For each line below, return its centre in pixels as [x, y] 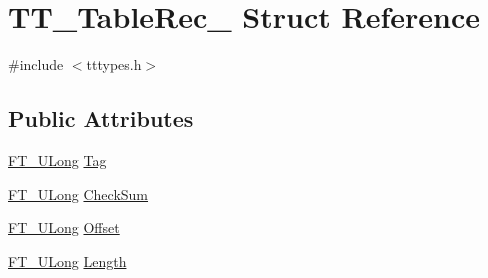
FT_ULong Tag [57, 159]
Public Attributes [101, 118]
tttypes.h [114, 64]
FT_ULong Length [67, 260]
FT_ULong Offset [64, 227]
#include [36, 64]
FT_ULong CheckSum [78, 193]
